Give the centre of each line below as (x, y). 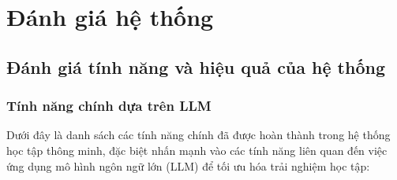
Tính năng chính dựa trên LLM (109, 106)
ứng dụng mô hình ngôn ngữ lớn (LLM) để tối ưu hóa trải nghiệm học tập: (188, 165)
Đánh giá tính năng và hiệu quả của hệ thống (196, 66)
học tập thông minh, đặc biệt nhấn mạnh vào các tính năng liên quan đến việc (197, 150)
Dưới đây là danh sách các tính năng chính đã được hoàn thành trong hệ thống (198, 135)
